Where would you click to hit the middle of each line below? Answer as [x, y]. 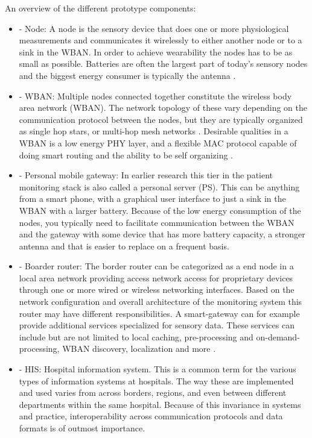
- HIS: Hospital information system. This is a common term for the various [158, 369]
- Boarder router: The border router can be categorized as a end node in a [156, 266]
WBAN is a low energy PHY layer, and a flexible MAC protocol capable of [158, 142]
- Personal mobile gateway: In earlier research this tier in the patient [146, 175]
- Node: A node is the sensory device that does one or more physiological [154, 28]
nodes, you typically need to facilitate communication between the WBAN [157, 222]
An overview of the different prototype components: [100, 8]
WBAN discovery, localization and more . [139, 349]
